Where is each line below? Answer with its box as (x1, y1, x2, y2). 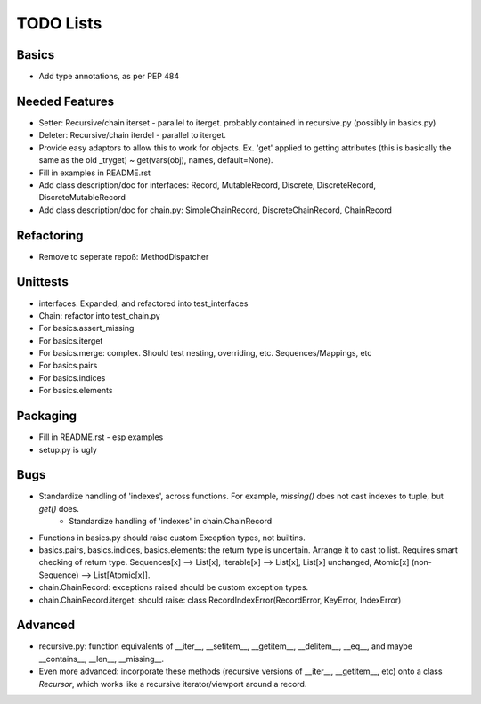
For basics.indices (38, 372, 106, 383)
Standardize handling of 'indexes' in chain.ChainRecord (69, 516, 273, 527)
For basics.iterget (38, 335, 103, 346)
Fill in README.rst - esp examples (38, 432, 164, 442)
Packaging (16, 409, 77, 424)
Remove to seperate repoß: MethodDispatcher (38, 251, 209, 262)
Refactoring (16, 228, 84, 243)
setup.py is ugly (38, 444, 98, 455)
